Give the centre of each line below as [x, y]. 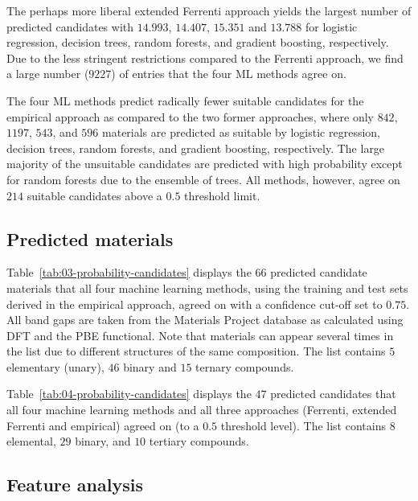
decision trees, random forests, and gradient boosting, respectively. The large [196, 148]
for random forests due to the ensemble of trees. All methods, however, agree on [203, 179]
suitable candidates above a [94, 195]
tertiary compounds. [199, 441]
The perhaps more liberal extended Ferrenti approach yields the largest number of [209, 10]
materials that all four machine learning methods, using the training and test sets [207, 287]
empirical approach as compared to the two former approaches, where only [190, 116]
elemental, [31, 441]
